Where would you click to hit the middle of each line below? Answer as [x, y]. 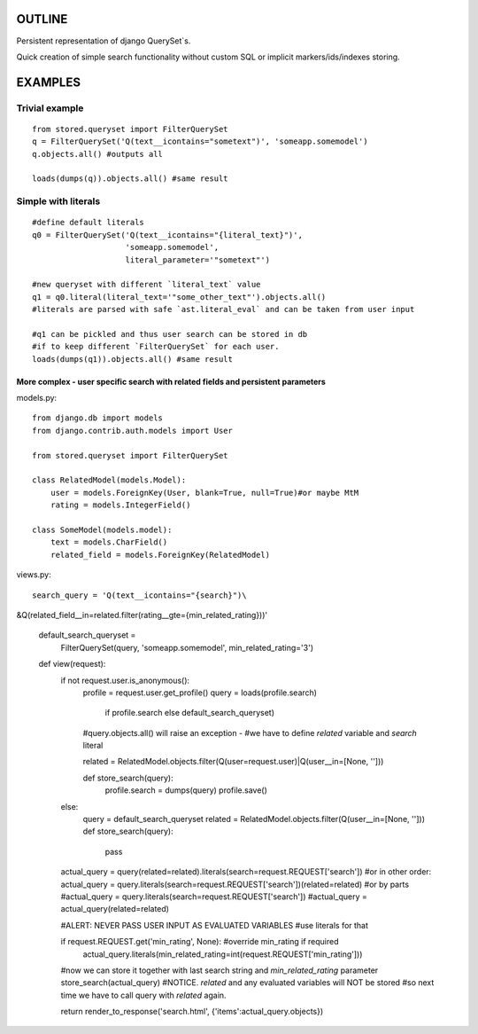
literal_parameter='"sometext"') [197, 260]
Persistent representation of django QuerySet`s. [104, 41]
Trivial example [50, 108]
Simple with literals [58, 201]
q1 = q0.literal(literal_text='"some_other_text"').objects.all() [179, 297]
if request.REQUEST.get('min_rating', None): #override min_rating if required [200, 942]
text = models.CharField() [109, 542]
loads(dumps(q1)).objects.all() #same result [133, 359]
